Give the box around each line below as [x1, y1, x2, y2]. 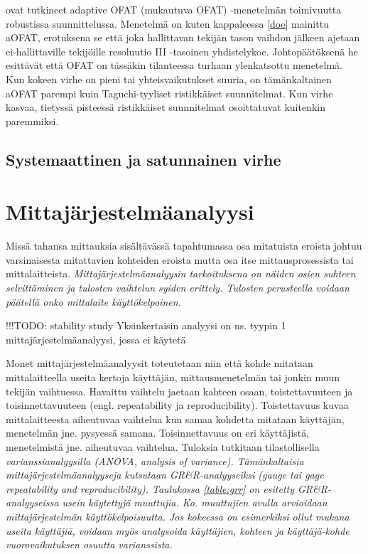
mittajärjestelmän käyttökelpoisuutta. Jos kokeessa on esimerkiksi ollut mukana [6, 508, 350, 523]
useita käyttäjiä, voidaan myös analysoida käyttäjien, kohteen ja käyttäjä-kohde [6, 523, 350, 538]
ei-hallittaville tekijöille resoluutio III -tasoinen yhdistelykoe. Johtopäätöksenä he [6, 43, 359, 58]
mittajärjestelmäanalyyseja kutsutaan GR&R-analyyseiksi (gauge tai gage [6, 467, 324, 482]
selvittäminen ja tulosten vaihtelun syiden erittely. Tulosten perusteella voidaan [6, 280, 350, 295]
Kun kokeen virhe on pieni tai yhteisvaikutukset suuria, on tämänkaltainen [6, 71, 332, 86]
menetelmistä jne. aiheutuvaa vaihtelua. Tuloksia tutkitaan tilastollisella [6, 439, 320, 454]
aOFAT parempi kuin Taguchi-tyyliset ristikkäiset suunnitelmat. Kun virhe [6, 85, 333, 100]
